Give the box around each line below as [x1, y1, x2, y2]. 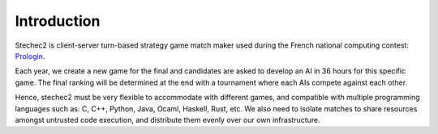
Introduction [15, 12, 101, 30]
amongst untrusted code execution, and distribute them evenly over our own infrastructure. [15, 115, 320, 124]
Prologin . [15, 51, 45, 61]
